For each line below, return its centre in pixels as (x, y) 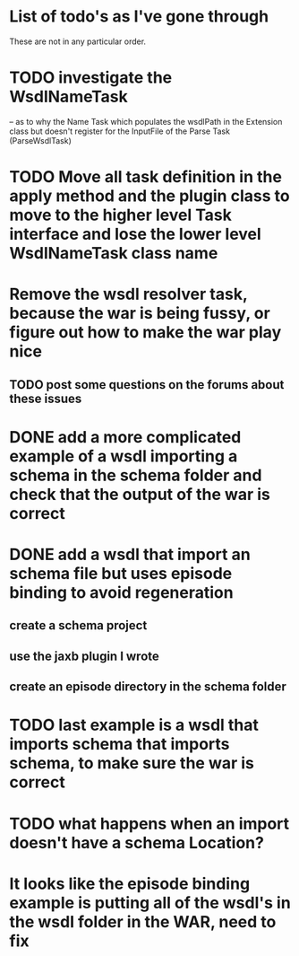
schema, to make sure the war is (132, 763)
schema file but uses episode (121, 574)
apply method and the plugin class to (149, 196)
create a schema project (78, 626)
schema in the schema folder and (136, 475)
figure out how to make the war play (145, 333)
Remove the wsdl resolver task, (128, 294)
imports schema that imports (120, 745)
